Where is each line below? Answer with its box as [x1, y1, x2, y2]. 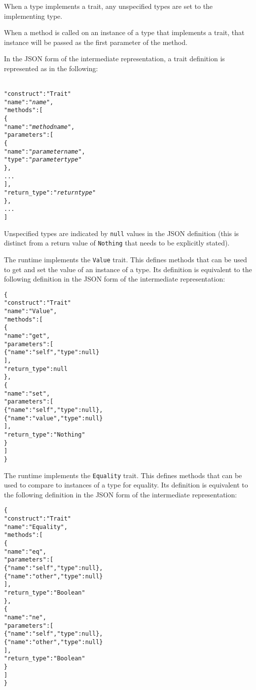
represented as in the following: [4, 63, 98, 73]
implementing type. [4, 10, 63, 21]
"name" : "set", [4, 390, 50, 397]
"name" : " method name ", [4, 123, 75, 130]
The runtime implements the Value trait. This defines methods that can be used [4, 254, 247, 264]
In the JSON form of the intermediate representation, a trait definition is [4, 53, 225, 64]
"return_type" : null [4, 365, 68, 372]
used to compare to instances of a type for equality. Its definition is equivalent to [4, 480, 248, 490]
